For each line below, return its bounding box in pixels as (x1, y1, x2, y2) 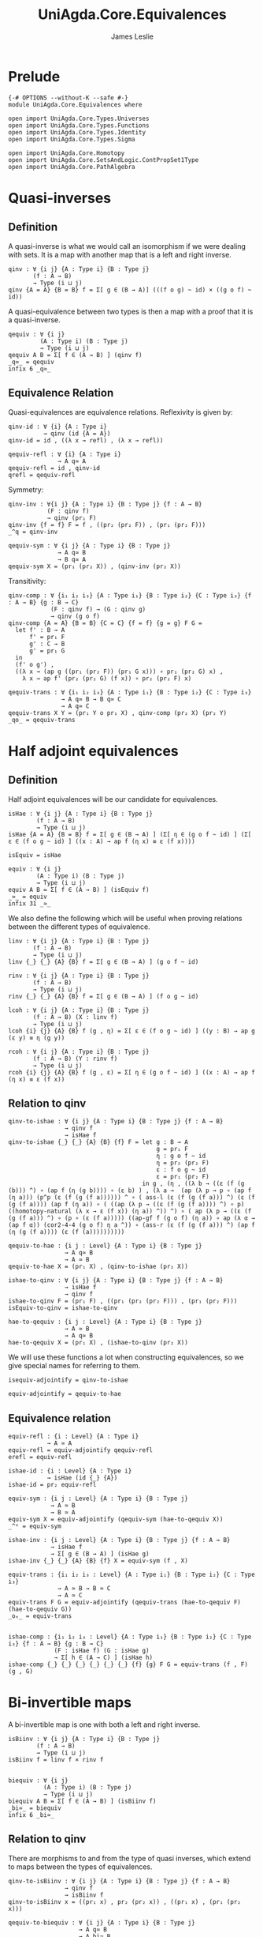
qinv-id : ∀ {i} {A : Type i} (8, 423, 108, 431)
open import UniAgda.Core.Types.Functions (8, 121, 150, 130)
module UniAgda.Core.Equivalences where (8, 100, 143, 108)
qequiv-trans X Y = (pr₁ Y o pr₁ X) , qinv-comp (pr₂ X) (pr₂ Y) (8, 709, 227, 717)
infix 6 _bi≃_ (8, 1811, 55, 1819)
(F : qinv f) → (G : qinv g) (50, 605, 146, 613)
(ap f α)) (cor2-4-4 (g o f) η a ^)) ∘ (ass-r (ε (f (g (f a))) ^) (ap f (8, 1221, 256, 1229)
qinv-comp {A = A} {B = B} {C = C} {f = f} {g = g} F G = (8, 619, 202, 627)
